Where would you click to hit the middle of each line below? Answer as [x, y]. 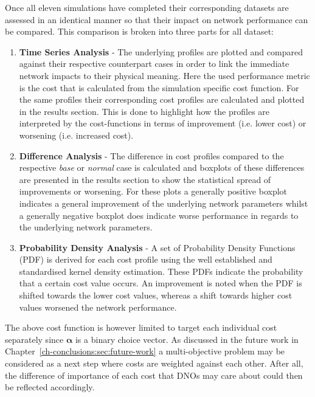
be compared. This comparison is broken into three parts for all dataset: [140, 31]
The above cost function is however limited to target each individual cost [141, 327]
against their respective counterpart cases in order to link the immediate [154, 64]
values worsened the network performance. [98, 307]
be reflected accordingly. [50, 387]
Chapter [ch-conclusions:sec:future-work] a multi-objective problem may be [145, 351]
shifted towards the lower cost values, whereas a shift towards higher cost [156, 295]
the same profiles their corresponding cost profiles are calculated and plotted [162, 99]
